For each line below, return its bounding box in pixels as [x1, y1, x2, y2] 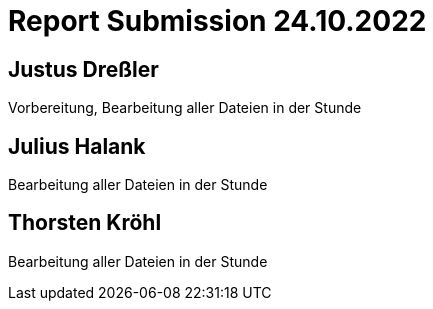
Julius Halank [8, 133, 146, 159]
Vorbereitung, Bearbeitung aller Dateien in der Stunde [8, 99, 362, 117]
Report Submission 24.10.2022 [8, 4, 427, 38]
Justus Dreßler [8, 56, 159, 82]
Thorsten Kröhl [8, 210, 162, 236]
